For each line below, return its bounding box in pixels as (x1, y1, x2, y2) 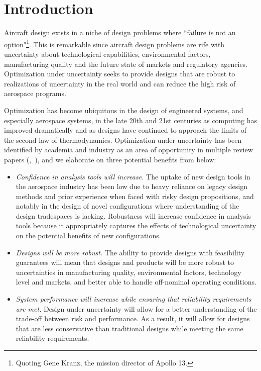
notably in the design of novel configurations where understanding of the (16, 201, 239, 211)
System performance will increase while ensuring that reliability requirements (16, 294, 251, 304)
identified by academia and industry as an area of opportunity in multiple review (4, 144, 253, 155)
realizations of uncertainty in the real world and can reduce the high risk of (4, 78, 236, 88)
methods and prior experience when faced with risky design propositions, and (16, 191, 254, 201)
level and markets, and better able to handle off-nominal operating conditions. (16, 276, 256, 287)
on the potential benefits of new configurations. (16, 230, 161, 241)
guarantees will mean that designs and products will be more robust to (16, 257, 234, 267)
